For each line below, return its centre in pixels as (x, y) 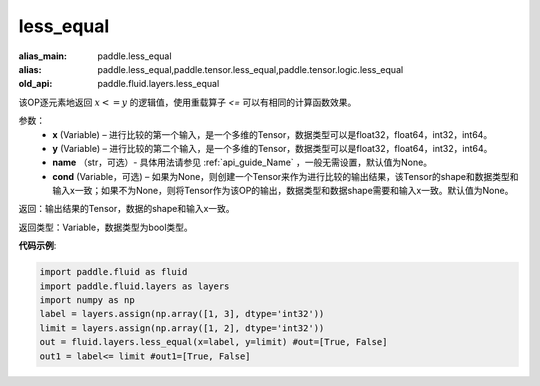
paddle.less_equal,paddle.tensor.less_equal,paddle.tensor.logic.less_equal (250, 69)
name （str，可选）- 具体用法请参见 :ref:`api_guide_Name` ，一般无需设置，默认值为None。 (242, 162)
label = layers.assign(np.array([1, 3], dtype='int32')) (182, 314)
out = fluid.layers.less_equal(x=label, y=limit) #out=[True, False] (213, 342)
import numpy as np (87, 300)
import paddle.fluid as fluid (113, 272)
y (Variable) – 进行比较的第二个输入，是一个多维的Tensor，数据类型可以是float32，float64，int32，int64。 (272, 148)
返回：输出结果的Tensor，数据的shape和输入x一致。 (126, 209)
